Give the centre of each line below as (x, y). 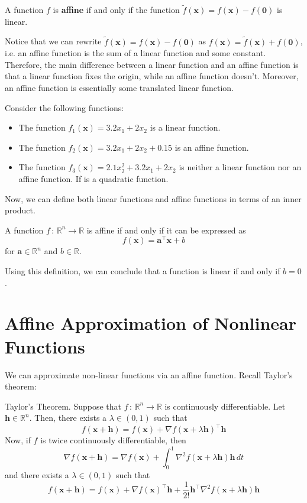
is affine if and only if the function (116, 10)
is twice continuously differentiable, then (113, 440)
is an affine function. (212, 147)
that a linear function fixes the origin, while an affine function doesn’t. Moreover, (152, 76)
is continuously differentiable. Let (225, 406)
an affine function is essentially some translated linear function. (119, 87)
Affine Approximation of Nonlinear (151, 323)
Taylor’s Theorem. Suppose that (63, 406)
